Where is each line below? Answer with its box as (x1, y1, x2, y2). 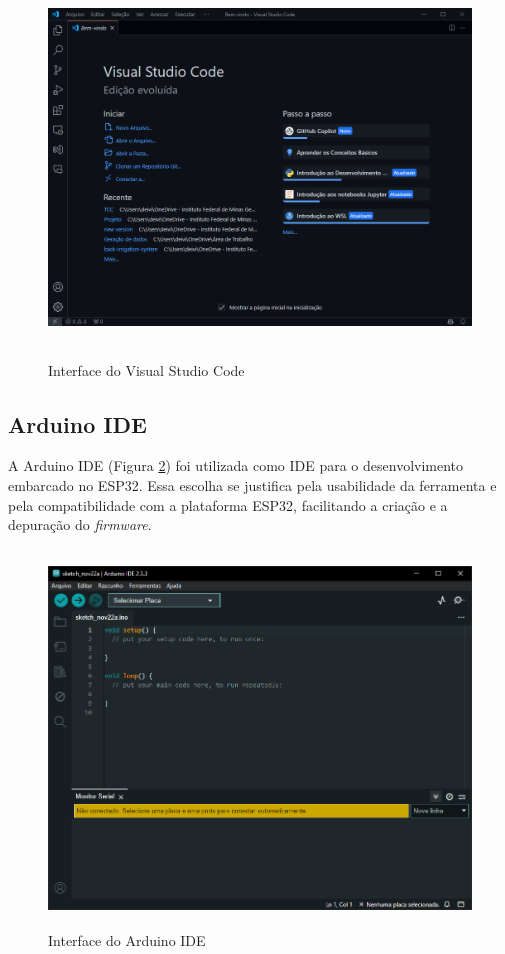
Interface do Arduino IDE (48, 930, 206, 951)
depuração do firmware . (8, 514, 152, 535)
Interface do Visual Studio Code (48, 359, 245, 380)
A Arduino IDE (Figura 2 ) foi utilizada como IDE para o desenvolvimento (8, 455, 464, 476)
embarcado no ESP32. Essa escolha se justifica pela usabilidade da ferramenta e (8, 474, 497, 495)
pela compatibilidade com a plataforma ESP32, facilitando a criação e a (8, 494, 448, 515)
